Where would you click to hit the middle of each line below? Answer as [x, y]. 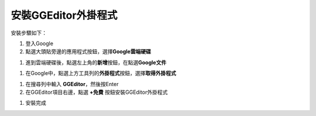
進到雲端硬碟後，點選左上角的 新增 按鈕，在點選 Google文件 [96, 62]
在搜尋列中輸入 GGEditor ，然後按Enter [72, 84]
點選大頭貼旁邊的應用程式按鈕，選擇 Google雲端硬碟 [88, 52]
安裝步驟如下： [29, 33]
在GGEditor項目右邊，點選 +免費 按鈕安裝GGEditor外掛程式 [97, 92]
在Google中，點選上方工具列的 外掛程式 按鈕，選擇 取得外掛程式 [101, 73]
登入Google [39, 43]
